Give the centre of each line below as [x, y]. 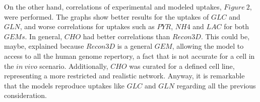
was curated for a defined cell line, [182, 66]
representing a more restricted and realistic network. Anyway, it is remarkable [124, 76]
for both [237, 26]
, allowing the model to [208, 46]
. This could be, [225, 36]
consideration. [25, 95]
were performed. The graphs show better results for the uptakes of [107, 16]
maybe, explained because [44, 46]
